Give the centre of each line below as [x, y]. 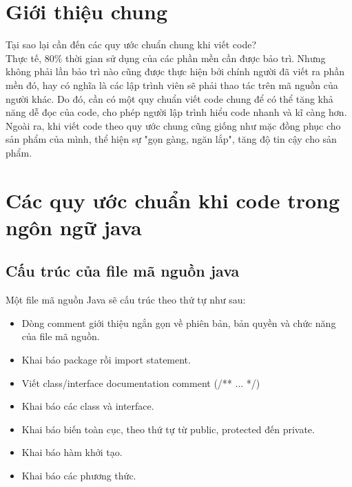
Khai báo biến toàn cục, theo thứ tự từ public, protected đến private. [168, 429]
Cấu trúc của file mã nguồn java [123, 271]
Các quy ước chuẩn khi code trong [173, 200]
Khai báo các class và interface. [88, 406]
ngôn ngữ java [74, 227]
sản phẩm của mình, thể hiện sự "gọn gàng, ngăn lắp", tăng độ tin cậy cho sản [171, 139]
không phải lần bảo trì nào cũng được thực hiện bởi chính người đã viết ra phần [175, 71]
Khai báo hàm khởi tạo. [72, 452]
